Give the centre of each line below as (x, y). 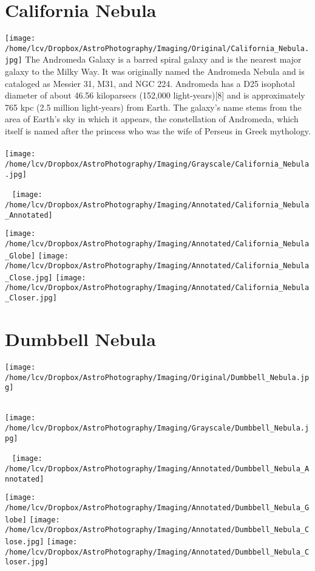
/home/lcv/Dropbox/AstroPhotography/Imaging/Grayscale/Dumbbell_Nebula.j (157, 428)
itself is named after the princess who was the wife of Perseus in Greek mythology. (158, 131)
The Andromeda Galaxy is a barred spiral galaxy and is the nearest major (163, 59)
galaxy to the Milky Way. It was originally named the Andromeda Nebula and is (155, 71)
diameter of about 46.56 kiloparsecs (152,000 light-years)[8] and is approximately (155, 95)
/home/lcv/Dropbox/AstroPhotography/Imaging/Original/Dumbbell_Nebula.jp (157, 377)
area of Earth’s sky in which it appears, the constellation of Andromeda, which (152, 119)
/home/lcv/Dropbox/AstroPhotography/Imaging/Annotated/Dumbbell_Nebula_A (157, 469)
